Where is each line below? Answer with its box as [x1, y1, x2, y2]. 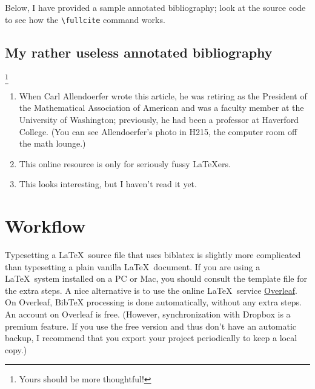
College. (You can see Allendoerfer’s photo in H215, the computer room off [19, 125, 297, 138]
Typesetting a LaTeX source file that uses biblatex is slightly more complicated [5, 248, 301, 261]
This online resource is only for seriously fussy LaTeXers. [19, 157, 231, 170]
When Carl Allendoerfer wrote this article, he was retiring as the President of [19, 89, 307, 102]
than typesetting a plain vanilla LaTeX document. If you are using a [5, 260, 260, 273]
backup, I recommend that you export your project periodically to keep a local [5, 331, 297, 344]
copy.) [5, 343, 27, 356]
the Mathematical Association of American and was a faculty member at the [19, 101, 304, 114]
